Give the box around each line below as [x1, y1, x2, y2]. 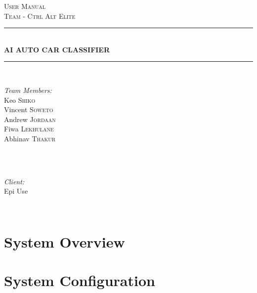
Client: [4, 176, 25, 186]
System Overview [4, 231, 125, 251]
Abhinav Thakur [4, 133, 56, 143]
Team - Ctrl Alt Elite [4, 10, 76, 21]
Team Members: [4, 84, 52, 95]
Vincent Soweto [4, 104, 53, 115]
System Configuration [4, 270, 155, 291]
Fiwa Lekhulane [4, 124, 54, 134]
